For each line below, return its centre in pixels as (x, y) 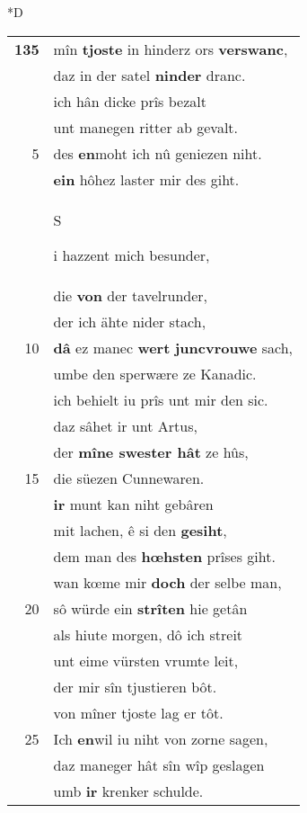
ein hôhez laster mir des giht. (146, 179)
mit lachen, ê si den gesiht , (140, 530)
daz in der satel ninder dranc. (149, 75)
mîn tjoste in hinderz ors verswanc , (171, 49)
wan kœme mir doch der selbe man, (167, 582)
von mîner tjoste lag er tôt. (138, 712)
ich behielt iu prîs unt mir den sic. (161, 399)
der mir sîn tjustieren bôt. (135, 686)
